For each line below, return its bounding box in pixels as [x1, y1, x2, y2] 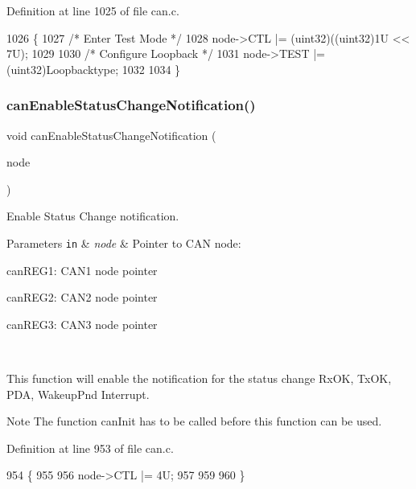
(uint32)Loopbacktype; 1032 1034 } [6, 60, 181, 77]
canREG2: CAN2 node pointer [6, 289, 158, 306]
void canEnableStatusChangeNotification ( [6, 126, 216, 143]
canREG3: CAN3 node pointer [6, 315, 158, 332]
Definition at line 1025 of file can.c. [6, 2, 179, 18]
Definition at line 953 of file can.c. [6, 439, 174, 456]
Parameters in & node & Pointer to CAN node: [6, 234, 241, 251]
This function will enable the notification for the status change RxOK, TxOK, [6, 370, 392, 386]
